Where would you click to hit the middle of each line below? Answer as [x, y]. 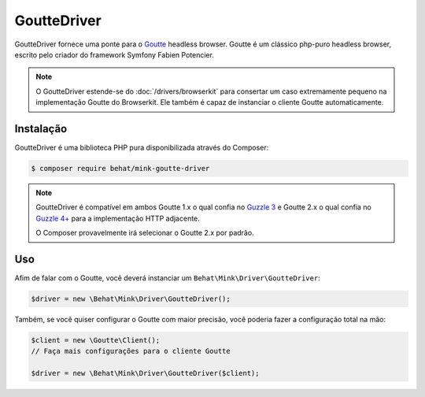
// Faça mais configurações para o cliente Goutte [131, 351]
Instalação [41, 129]
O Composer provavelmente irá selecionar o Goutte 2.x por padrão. [145, 233]
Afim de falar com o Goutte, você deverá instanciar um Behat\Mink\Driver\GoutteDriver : [167, 278]
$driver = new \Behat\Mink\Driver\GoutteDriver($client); [145, 373]
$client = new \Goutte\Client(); [96, 340]
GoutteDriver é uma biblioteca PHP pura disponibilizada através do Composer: [142, 148]
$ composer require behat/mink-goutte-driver [120, 168]
